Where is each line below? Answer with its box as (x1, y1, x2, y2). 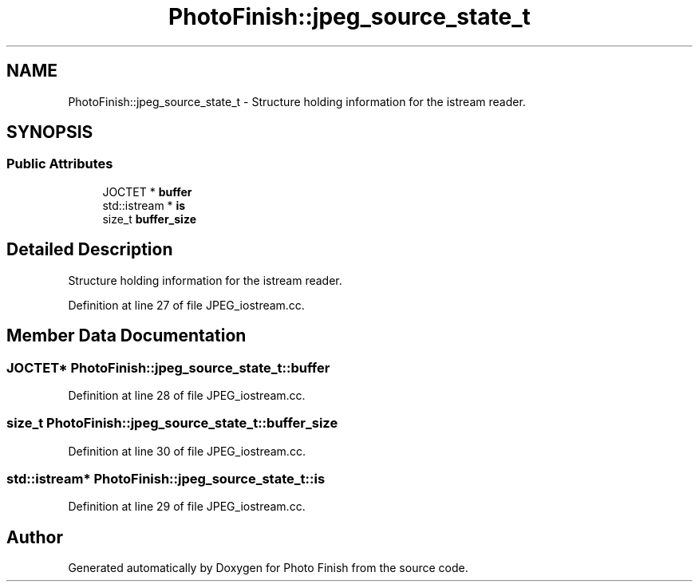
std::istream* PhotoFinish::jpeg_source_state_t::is (6, 471, 326, 487)
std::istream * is (102, 198, 186, 212)
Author (6, 527, 63, 547)
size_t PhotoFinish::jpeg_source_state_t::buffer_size (6, 415, 338, 432)
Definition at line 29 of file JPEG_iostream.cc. (68, 499, 306, 514)
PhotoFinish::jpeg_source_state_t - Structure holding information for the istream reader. (68, 94, 526, 109)
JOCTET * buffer (102, 184, 192, 199)
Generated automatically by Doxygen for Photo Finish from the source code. (68, 561, 468, 575)
